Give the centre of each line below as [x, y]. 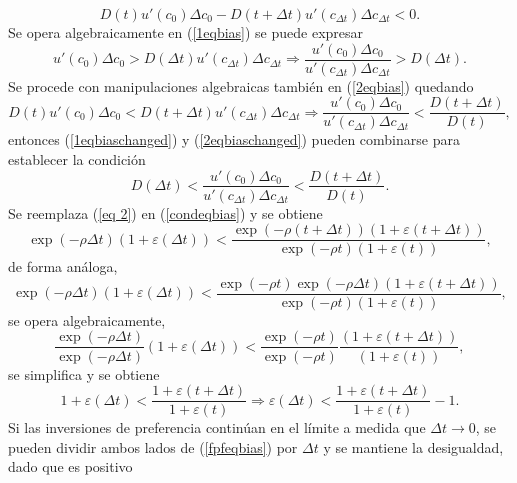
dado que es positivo [70, 466]
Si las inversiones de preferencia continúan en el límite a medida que [217, 427]
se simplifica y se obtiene [84, 373]
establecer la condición [77, 158]
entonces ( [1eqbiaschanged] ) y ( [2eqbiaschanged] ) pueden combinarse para [234, 139]
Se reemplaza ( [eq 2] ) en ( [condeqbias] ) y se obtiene [165, 212]
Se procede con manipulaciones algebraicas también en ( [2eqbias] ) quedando [241, 85]
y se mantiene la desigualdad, [413, 446]
